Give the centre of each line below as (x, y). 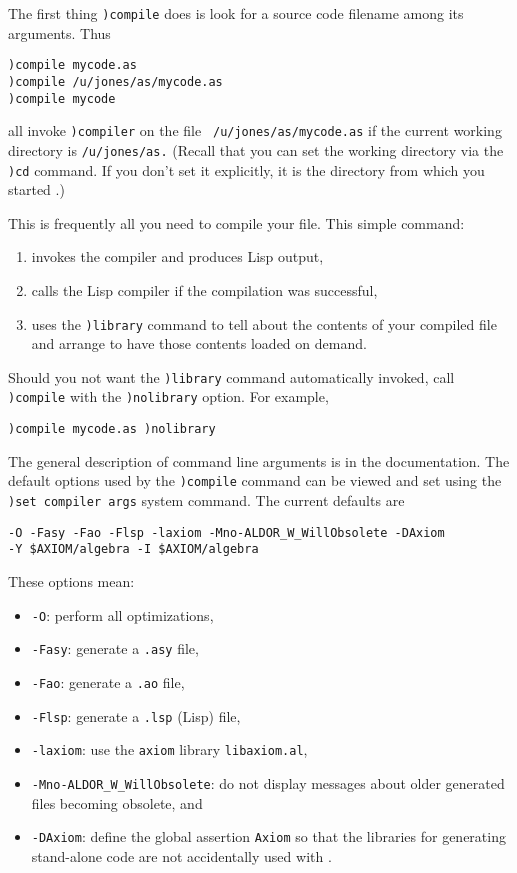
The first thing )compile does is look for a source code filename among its (236, 13)
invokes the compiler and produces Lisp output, (177, 256)
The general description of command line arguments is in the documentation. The (259, 460)
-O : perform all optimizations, (122, 614)
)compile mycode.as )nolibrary (112, 429)
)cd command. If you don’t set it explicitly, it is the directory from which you (246, 169)
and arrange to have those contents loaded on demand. (199, 343)
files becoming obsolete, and (117, 802)
